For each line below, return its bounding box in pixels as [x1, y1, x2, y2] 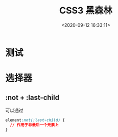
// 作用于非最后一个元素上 [10, 122, 59, 127]
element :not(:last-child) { [5, 118, 65, 123]
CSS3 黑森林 [59, 5, 113, 16]
